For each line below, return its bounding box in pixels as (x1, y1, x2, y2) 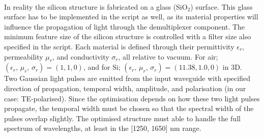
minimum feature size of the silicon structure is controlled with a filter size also (4, 31, 251, 42)
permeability (4, 51, 43, 62)
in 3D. (222, 62, 242, 72)
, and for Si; (83, 62, 121, 72)
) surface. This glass (190, 1, 253, 12)
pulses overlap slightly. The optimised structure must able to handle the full (4, 113, 241, 123)
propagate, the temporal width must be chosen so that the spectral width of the (4, 103, 254, 114)
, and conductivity (52, 51, 109, 62)
